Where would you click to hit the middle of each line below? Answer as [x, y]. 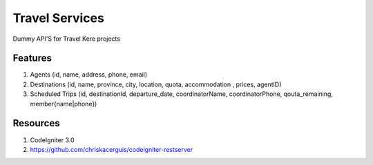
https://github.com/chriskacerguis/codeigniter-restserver [112, 149]
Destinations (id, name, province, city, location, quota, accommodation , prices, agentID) [156, 84]
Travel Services [59, 18]
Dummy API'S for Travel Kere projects [67, 39]
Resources [36, 123]
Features [32, 58]
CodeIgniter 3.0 [52, 140]
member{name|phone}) [64, 104]
